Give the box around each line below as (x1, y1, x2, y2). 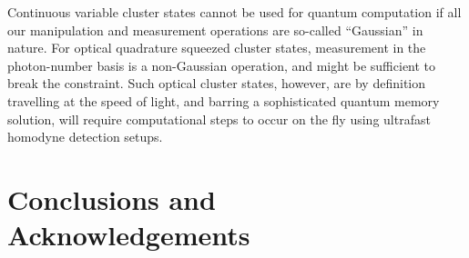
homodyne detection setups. (7, 127, 163, 146)
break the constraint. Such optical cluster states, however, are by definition (7, 74, 426, 93)
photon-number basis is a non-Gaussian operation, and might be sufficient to (7, 55, 436, 74)
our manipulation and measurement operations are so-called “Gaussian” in (7, 20, 423, 39)
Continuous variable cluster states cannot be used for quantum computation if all (7, 3, 462, 21)
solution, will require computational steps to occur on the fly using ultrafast (7, 109, 431, 128)
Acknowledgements (7, 216, 250, 253)
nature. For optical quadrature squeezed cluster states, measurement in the (7, 38, 426, 57)
